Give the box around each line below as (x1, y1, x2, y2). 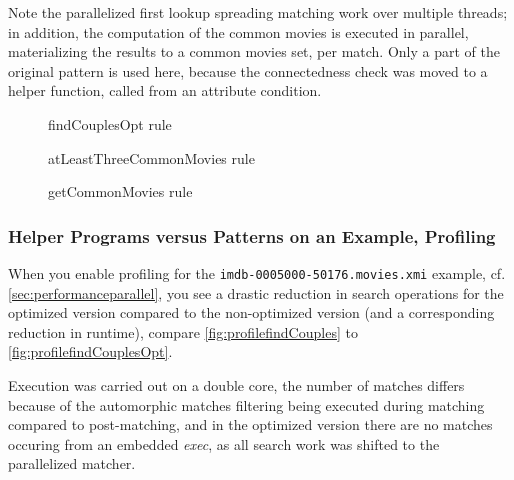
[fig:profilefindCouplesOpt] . (8, 341, 173, 362)
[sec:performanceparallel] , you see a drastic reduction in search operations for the (8, 282, 504, 303)
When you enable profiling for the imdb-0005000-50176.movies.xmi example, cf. (8, 262, 506, 283)
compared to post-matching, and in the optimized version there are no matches (8, 414, 493, 435)
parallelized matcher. (8, 453, 136, 474)
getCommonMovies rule (48, 181, 193, 202)
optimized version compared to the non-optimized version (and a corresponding (8, 302, 495, 323)
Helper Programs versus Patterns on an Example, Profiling (8, 223, 496, 248)
